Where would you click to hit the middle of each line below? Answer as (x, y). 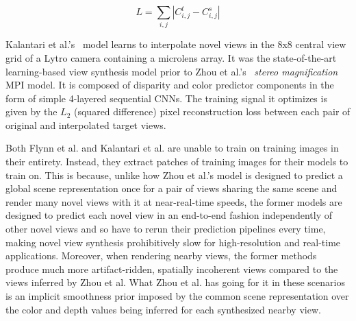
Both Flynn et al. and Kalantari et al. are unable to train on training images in (172, 148)
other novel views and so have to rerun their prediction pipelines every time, (166, 229)
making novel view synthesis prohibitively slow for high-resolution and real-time (173, 242)
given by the (31, 111)
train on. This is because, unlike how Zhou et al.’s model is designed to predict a (174, 175)
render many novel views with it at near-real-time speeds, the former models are (174, 201)
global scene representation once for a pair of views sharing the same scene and (171, 188)
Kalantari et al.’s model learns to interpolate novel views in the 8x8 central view (176, 44)
